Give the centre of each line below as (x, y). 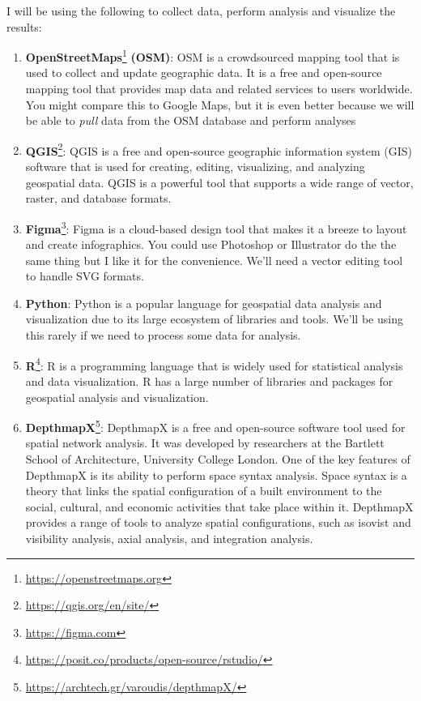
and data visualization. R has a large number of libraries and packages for (209, 380)
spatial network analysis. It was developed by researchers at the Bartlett (205, 443)
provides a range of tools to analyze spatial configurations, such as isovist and (218, 522)
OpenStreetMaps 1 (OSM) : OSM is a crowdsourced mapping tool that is (213, 56)
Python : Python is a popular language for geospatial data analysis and (204, 303)
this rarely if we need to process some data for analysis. (163, 335)
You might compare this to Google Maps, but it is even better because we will (220, 104)
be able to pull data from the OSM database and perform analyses (191, 120)
